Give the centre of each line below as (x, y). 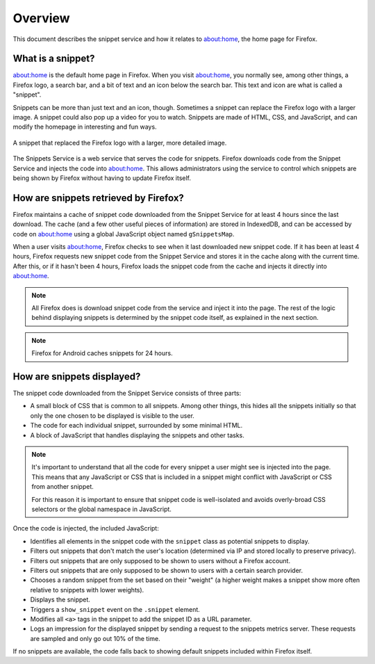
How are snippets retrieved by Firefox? (98, 198)
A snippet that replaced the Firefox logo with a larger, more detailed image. (120, 143)
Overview (41, 18)
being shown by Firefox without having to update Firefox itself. (102, 178)
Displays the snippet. (60, 600)
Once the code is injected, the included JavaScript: (86, 528)
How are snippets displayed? (77, 376)
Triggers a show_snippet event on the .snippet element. (115, 609)
